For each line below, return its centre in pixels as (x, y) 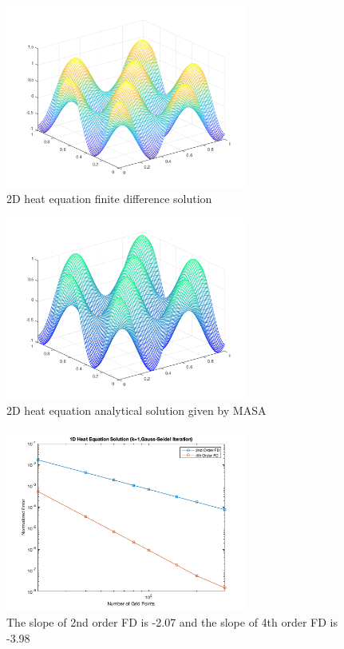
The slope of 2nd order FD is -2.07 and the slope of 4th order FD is (172, 622)
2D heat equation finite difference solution (109, 199)
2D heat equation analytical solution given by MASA (136, 410)
